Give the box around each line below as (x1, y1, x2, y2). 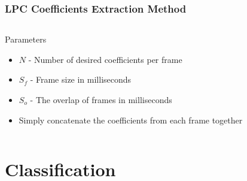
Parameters (5, 33, 47, 46)
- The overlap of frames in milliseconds (30, 93, 172, 105)
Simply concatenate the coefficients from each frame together (19, 113, 243, 126)
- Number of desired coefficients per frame (28, 53, 182, 65)
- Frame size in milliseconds (30, 73, 132, 86)
